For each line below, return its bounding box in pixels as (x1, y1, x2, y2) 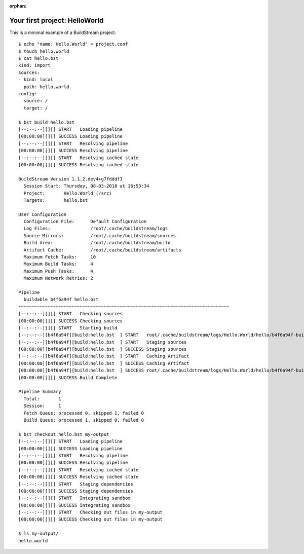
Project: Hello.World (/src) (23, 190, 112, 196)
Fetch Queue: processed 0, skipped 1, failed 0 (23, 410, 144, 416)
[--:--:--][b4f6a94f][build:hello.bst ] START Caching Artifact (18, 353, 189, 359)
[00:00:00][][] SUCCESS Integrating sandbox (18, 502, 131, 508)
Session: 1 (23, 403, 61, 409)
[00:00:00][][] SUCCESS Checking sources (18, 318, 123, 324)
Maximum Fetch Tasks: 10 (23, 254, 96, 260)
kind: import (18, 62, 51, 68)
